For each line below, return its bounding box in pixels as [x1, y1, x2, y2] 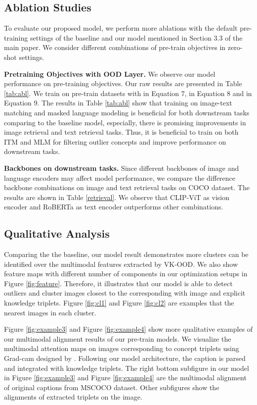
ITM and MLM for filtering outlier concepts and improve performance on [4, 136, 226, 147]
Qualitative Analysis [4, 226, 110, 241]
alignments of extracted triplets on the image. [4, 392, 142, 402]
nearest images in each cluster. [4, 307, 96, 317]
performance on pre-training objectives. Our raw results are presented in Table [4, 78, 242, 89]
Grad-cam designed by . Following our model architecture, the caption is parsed [4, 353, 246, 363]
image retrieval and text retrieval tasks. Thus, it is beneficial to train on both [4, 127, 239, 137]
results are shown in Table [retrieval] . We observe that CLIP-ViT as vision [4, 192, 230, 202]
